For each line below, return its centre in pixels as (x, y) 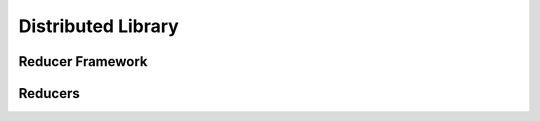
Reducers (49, 93)
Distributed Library (98, 26)
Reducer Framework (83, 61)
